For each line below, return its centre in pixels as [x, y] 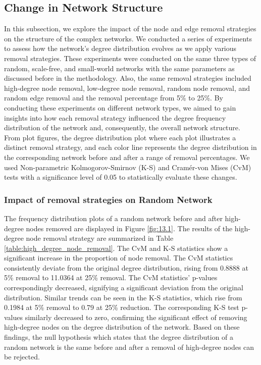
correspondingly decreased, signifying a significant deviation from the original [124, 288]
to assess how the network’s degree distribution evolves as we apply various [120, 48]
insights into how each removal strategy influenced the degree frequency [115, 117]
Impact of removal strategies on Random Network [108, 199]
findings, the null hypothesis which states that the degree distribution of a [119, 337]
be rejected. [22, 357]
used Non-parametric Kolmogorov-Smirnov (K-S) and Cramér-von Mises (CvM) [128, 167]
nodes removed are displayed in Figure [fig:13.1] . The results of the [129, 228]
